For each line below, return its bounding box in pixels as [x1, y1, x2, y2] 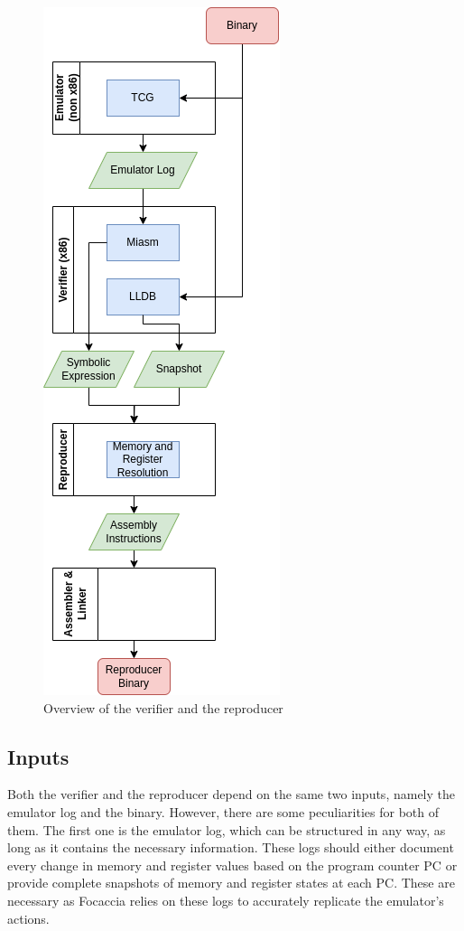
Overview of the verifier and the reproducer [43, 698, 283, 717]
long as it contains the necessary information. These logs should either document [7, 838, 454, 857]
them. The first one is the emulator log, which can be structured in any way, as [7, 820, 446, 839]
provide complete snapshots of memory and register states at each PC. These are [7, 873, 455, 892]
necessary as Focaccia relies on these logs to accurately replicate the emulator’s [7, 890, 444, 909]
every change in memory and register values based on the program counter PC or [7, 855, 458, 874]
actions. [7, 908, 50, 927]
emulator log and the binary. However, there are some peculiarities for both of [7, 802, 439, 821]
